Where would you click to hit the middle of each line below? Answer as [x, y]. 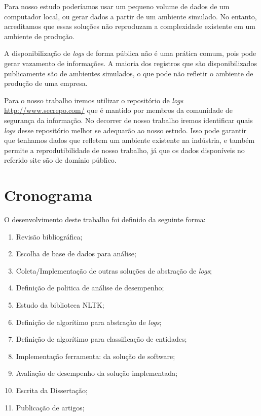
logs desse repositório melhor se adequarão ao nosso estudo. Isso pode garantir [125, 130]
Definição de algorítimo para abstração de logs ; [89, 322]
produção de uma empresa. [46, 83]
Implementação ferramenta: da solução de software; [96, 356]
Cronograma [48, 195]
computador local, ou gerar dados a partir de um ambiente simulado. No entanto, [130, 16]
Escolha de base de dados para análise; [76, 254]
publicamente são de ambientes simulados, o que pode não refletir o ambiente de [129, 73]
